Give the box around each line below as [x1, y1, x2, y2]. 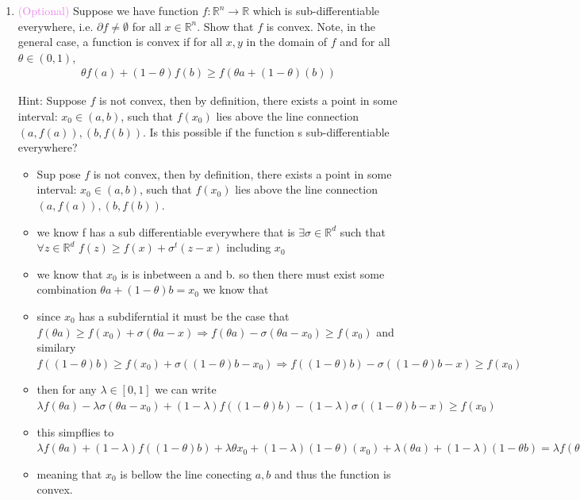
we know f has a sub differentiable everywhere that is [36, 223, 295, 240]
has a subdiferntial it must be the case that [79, 307, 290, 324]
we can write [155, 381, 217, 398]
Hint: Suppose [17, 92, 86, 109]
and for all [340, 33, 390, 50]
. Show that [197, 17, 254, 34]
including [226, 239, 271, 256]
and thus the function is [275, 465, 391, 482]
